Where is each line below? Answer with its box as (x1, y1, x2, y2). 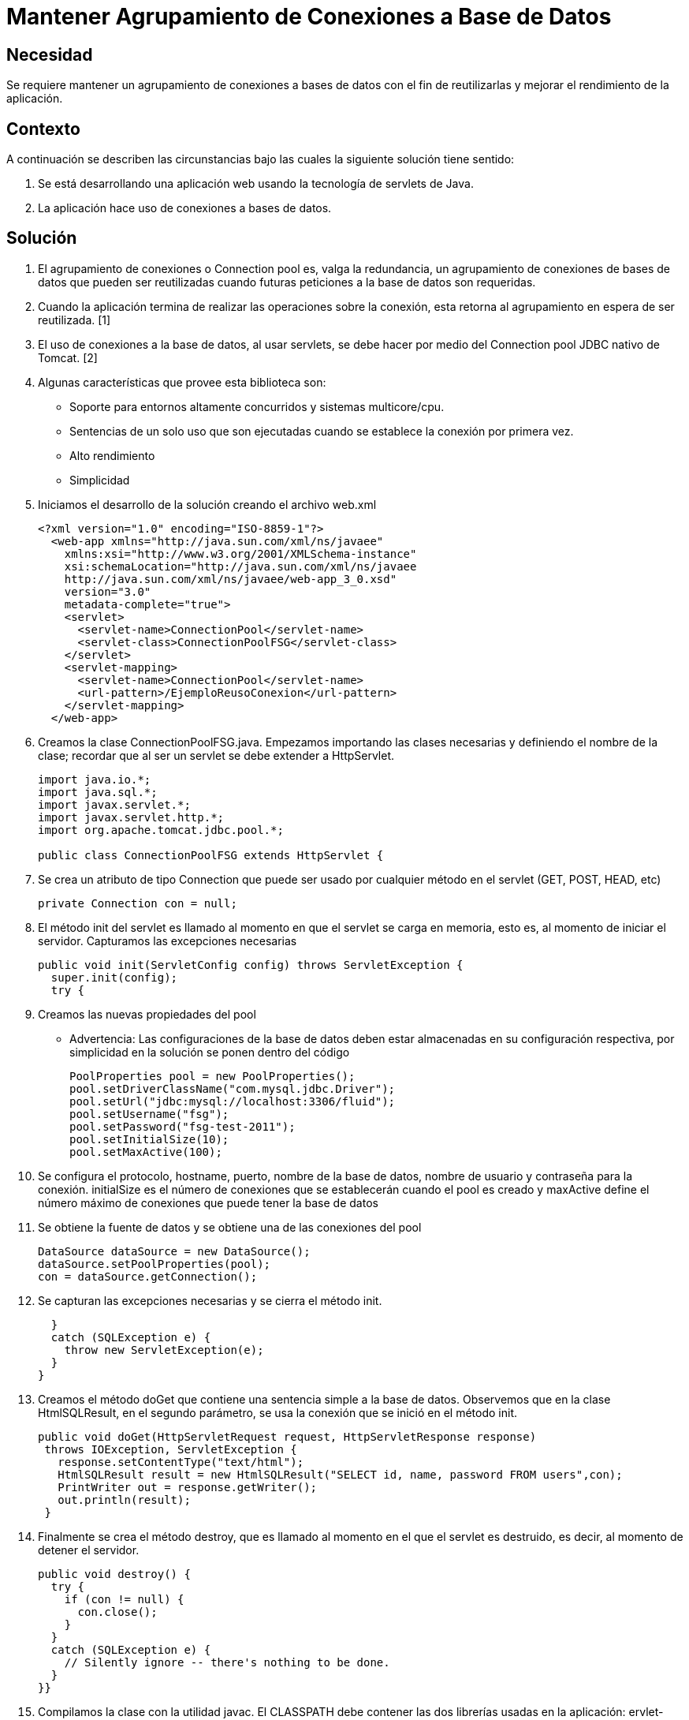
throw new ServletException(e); (64, 1343, 264, 1356)
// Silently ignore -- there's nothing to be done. (64, 1655, 390, 1669)
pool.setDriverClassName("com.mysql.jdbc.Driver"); (69, 1082, 396, 1095)
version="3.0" (64, 585, 151, 598)
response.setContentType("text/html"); (58, 1455, 304, 1468)
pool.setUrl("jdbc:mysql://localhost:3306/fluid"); (69, 1094, 396, 1108)
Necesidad (6, 44, 93, 65)
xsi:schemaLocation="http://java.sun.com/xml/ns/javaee (64, 559, 417, 573)
